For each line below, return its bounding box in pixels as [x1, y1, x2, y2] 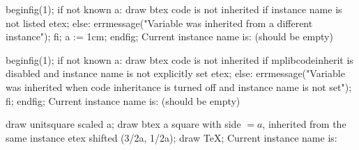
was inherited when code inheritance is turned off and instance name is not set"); [6, 79, 352, 94]
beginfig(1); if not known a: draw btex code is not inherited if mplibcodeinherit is [6, 52, 353, 67]
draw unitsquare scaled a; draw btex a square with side [6, 117, 241, 131]
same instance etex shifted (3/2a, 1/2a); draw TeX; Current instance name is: [6, 130, 337, 144]
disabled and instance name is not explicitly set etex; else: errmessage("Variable [6, 66, 345, 81]
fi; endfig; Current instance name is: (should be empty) [6, 93, 240, 108]
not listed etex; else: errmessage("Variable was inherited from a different [6, 15, 313, 30]
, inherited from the [262, 117, 346, 131]
